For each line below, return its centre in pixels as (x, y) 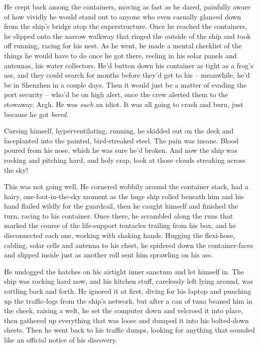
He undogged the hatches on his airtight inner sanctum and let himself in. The (124, 271)
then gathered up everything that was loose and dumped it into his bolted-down (127, 320)
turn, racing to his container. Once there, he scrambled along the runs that (119, 215)
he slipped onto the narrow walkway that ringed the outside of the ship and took (128, 36)
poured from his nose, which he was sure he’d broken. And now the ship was (121, 150)
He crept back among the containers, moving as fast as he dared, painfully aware (127, 6)
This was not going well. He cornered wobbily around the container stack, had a (126, 186)
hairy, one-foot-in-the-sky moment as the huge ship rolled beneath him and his (124, 196)
